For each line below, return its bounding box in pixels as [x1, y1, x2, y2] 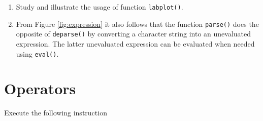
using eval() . [16, 48, 59, 59]
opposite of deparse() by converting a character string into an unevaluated [16, 28, 251, 39]
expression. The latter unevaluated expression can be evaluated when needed [16, 38, 255, 49]
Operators [4, 78, 76, 99]
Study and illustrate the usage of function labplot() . [16, 2, 183, 12]
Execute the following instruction [4, 107, 107, 118]
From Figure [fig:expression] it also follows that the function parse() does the [16, 18, 259, 29]
